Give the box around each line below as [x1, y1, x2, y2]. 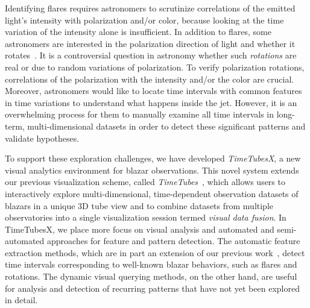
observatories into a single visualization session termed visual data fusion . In [5, 211, 286, 224]
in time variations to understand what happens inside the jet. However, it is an [5, 96, 297, 108]
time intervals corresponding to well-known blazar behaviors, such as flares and [5, 258, 297, 271]
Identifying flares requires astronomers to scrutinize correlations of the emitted [5, 2, 296, 14]
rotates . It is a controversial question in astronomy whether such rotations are [5, 49, 297, 61]
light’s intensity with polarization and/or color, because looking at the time [5, 13, 284, 26]
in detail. [5, 294, 38, 306]
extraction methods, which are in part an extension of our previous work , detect [5, 246, 305, 259]
